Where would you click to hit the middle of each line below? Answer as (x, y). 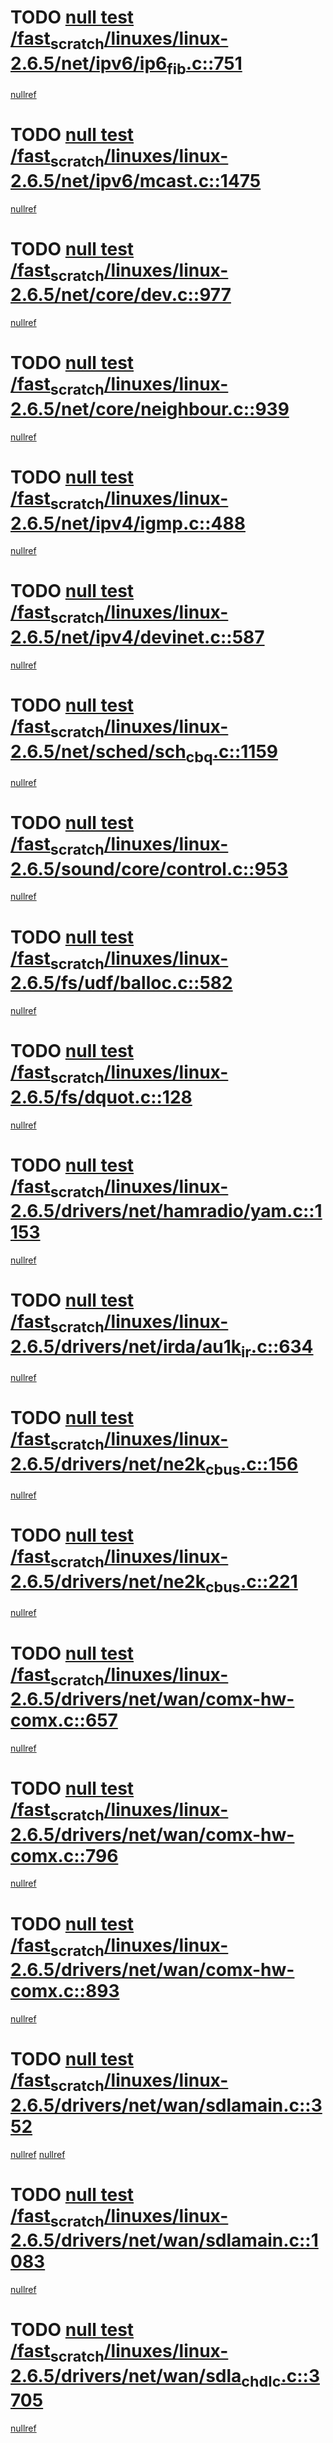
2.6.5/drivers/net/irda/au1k (126, 1346)
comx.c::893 (65, 1991)
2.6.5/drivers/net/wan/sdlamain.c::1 (164, 2240)
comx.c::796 (64, 1855)
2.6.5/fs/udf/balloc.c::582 (121, 983)
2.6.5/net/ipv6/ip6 (89, 63)
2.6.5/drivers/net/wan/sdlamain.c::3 (166, 2105)
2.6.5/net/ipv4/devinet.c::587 (137, 637)
